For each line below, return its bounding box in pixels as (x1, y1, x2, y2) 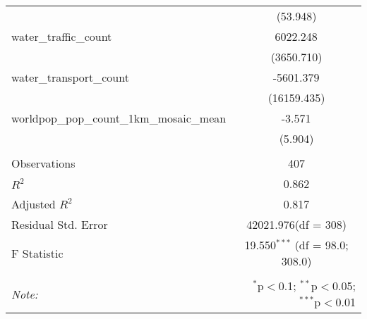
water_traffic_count (11, 28, 112, 44)
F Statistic (11, 244, 64, 261)
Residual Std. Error (11, 216, 108, 232)
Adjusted (11, 196, 56, 212)
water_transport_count (11, 69, 129, 85)
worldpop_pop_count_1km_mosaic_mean (11, 110, 227, 126)
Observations (11, 155, 76, 171)
